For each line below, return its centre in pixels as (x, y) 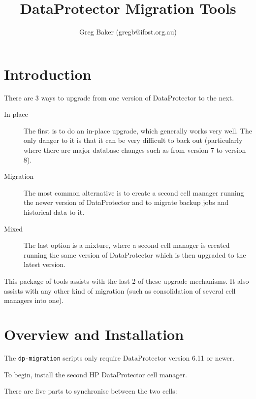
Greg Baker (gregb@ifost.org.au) (128, 32)
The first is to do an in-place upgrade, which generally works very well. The (138, 130)
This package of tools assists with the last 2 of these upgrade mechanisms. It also (127, 281)
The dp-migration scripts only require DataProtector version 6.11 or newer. (119, 357)
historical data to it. (54, 212)
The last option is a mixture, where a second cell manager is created (127, 245)
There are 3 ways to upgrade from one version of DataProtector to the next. (119, 97)
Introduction (48, 74)
